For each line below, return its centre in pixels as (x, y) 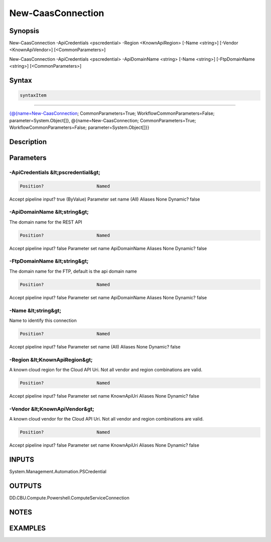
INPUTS (22, 460)
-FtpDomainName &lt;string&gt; (49, 261)
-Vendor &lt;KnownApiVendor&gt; (52, 409)
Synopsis (24, 31)
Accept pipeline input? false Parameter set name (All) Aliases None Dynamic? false (95, 346)
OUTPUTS (26, 486)
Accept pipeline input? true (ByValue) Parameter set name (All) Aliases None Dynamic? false (105, 199)
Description (28, 142)
